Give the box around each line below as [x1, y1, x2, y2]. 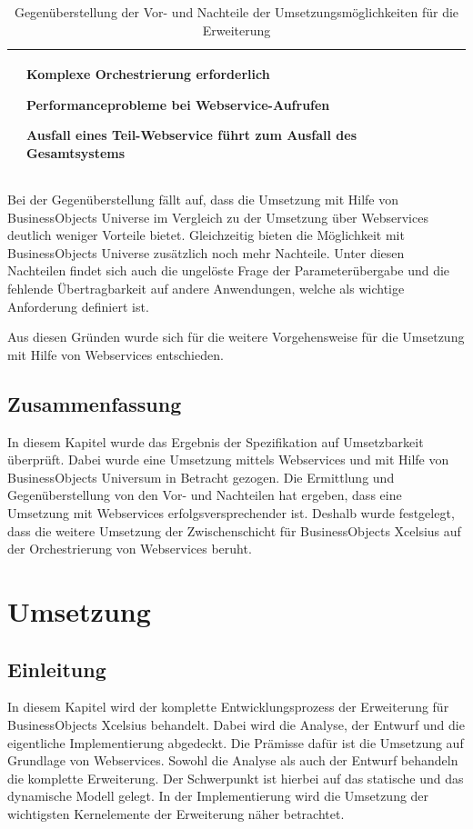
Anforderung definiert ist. [7, 296, 149, 315]
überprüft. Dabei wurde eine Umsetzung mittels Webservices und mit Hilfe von [7, 450, 449, 469]
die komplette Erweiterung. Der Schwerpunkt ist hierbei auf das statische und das [7, 768, 464, 787]
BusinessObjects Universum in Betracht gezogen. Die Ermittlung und [7, 467, 395, 486]
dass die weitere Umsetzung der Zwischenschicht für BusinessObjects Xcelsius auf [7, 521, 461, 540]
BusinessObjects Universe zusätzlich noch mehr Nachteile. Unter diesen [7, 243, 405, 262]
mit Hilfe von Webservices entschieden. [7, 345, 224, 364]
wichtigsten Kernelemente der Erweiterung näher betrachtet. [7, 804, 345, 823]
